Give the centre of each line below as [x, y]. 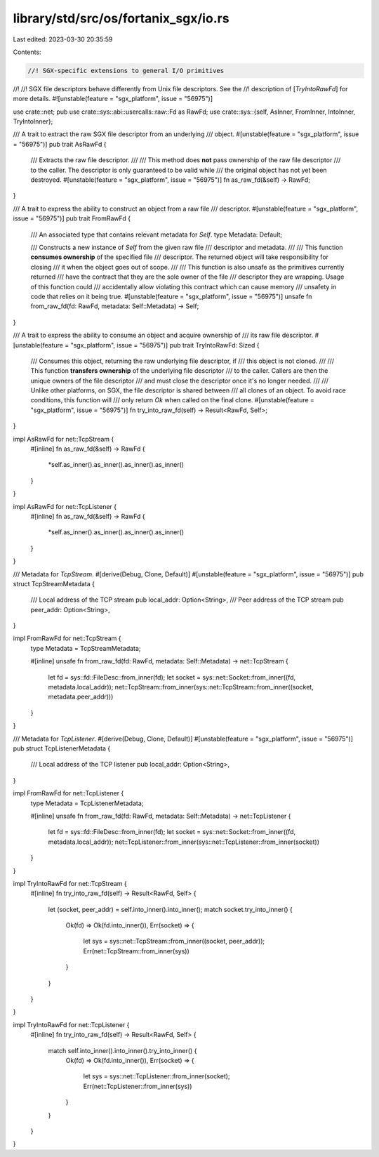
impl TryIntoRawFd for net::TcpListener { [71, 1024]
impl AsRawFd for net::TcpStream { [64, 439]
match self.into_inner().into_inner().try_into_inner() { [122, 1050]
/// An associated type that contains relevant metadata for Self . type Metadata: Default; [157, 234]
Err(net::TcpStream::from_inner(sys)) [136, 951]
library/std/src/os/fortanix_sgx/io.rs [121, 18]
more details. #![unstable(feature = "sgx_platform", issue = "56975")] [113, 99]
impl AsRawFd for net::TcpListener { [65, 506]
